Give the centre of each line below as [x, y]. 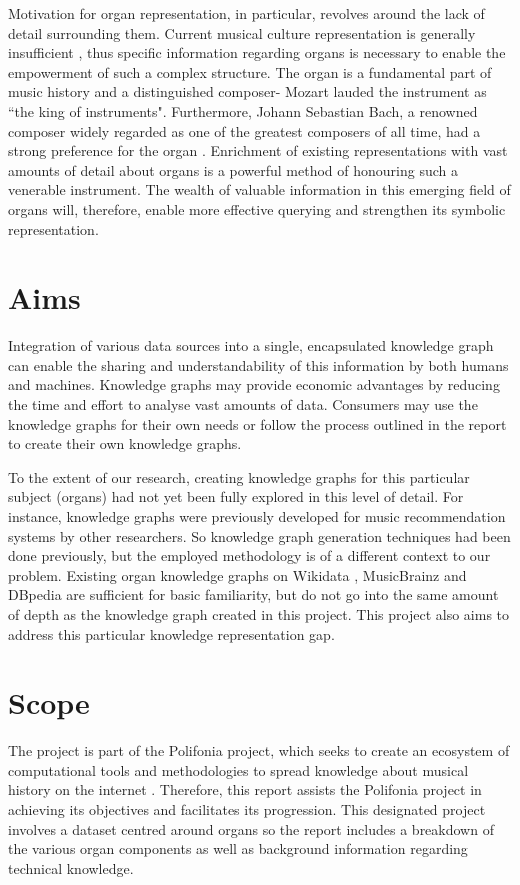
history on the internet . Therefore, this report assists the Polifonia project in [245, 789]
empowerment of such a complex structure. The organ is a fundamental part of [250, 71]
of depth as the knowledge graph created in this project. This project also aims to [259, 613]
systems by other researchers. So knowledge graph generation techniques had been [259, 535]
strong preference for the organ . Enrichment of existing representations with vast [258, 150]
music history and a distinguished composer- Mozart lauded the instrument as [247, 91]
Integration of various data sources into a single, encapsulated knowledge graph [251, 345]
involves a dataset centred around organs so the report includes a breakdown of [251, 828]
